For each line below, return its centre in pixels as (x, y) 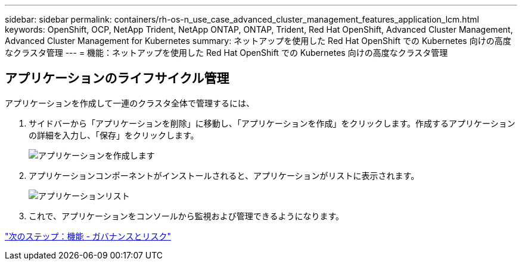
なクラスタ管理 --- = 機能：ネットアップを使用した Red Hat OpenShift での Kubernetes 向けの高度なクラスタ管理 (226, 53)
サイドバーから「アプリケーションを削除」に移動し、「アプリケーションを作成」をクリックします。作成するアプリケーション (272, 123)
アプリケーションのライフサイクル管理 (117, 78)
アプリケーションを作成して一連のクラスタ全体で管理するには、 (130, 103)
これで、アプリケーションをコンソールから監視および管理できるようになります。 (187, 216)
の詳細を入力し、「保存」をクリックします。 (114, 135)
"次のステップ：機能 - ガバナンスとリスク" (88, 236)
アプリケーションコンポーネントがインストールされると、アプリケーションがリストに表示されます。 (224, 175)
